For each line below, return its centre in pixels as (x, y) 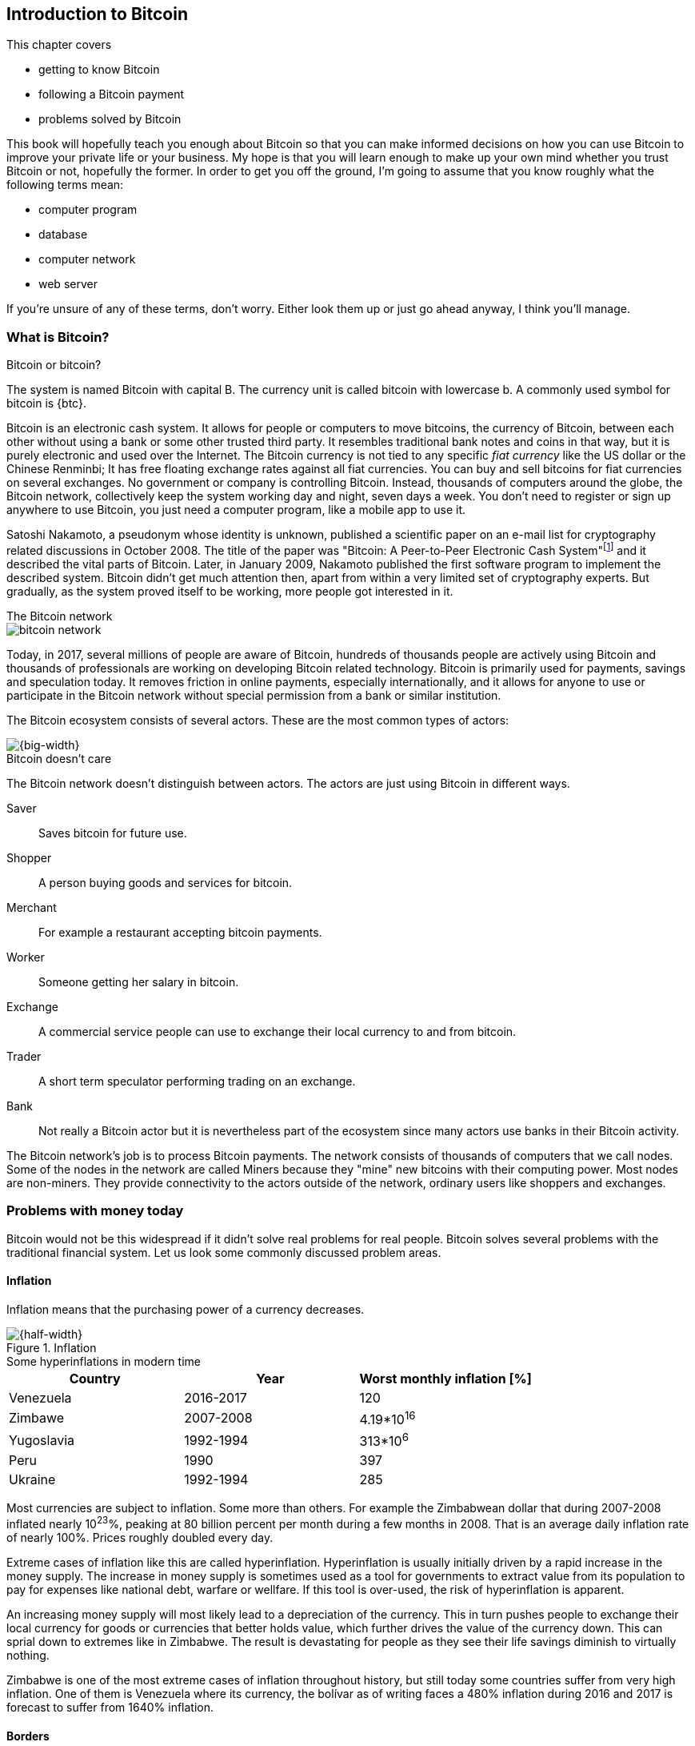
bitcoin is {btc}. (46, 403)
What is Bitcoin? (58, 337)
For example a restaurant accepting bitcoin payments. (180, 932)
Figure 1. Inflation (52, 1347)
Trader (24, 1056)
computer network (87, 259)
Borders (28, 1736)
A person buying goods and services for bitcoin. (166, 882)
